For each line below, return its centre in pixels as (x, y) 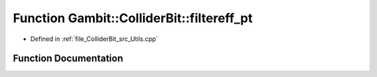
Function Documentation (68, 59)
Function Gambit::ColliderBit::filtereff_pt (133, 18)
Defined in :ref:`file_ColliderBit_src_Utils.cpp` (94, 39)
